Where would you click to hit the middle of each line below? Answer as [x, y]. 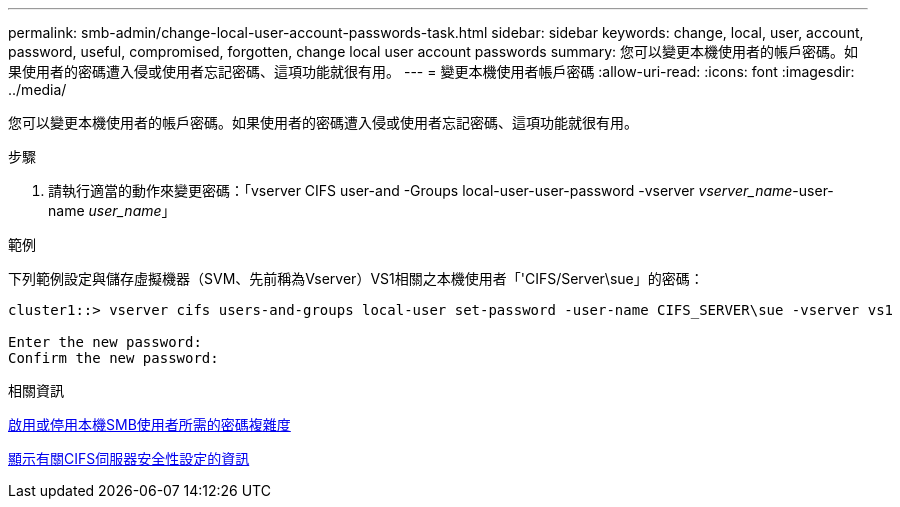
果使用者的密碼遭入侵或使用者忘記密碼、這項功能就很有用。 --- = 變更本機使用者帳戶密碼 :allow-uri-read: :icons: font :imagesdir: [431, 71]
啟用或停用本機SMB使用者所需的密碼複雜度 [149, 424]
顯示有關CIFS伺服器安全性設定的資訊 [129, 458]
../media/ [37, 89]
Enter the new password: [105, 342]
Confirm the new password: [113, 358]
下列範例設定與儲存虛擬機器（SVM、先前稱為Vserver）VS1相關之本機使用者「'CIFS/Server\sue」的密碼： [356, 278]
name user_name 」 [112, 210]
